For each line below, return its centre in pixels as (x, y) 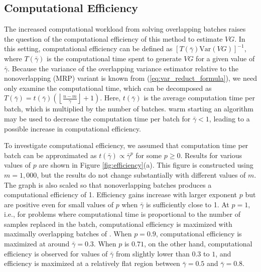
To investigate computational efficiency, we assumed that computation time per (126, 145)
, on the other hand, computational (198, 244)
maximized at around (37, 244)
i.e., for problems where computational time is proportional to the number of (122, 214)
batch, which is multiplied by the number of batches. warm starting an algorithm (129, 109)
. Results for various (211, 155)
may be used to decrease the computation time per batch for (97, 118)
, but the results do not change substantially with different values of (141, 174)
